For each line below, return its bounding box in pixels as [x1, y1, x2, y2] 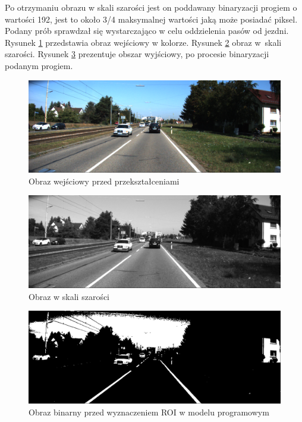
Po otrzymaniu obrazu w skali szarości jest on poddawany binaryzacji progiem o [5, 1, 297, 13]
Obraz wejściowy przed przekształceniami [29, 174, 180, 187]
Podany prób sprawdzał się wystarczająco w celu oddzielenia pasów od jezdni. [5, 24, 289, 37]
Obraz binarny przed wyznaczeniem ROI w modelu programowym [29, 405, 269, 418]
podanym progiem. [5, 59, 73, 71]
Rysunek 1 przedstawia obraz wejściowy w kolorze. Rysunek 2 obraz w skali [5, 36, 282, 48]
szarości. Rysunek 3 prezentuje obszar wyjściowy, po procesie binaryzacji [5, 48, 269, 60]
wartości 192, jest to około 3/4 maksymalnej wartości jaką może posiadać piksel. [5, 12, 298, 25]
